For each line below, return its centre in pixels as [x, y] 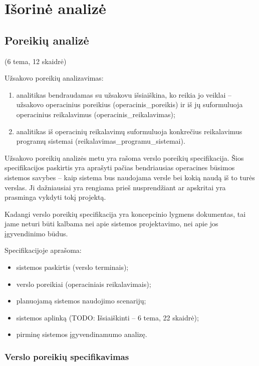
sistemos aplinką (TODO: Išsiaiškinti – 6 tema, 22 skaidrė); [107, 317]
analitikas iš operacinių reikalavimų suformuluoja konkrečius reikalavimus [129, 131]
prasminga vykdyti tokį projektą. [55, 197]
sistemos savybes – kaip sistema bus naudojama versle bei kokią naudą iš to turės [130, 177]
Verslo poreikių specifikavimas [67, 356]
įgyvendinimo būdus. [36, 233]
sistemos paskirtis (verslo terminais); [72, 267]
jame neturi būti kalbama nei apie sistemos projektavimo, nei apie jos [111, 224]
